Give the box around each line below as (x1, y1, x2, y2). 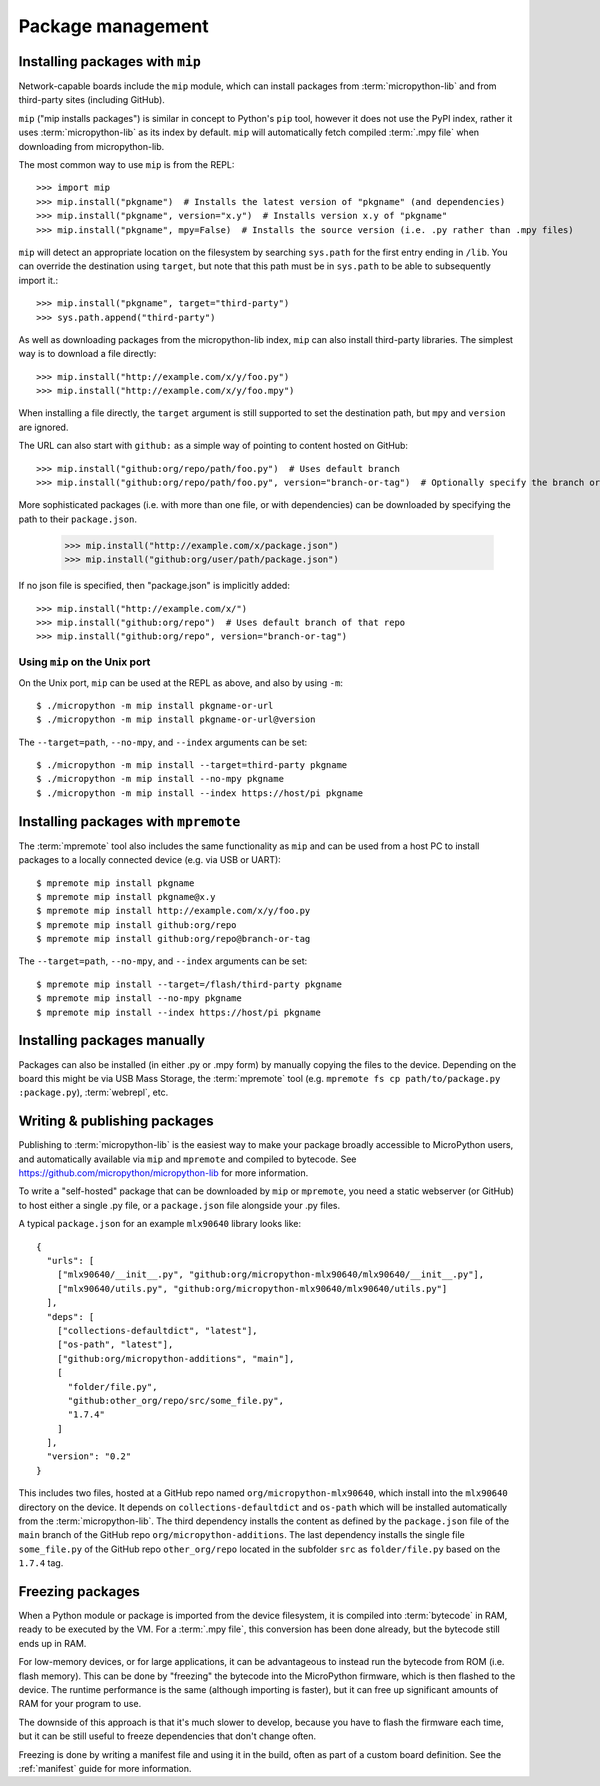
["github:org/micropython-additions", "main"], (56, 1353, 295, 1364)
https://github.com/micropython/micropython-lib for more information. (18, 1167, 309, 1179)
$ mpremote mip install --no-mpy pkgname (36, 993, 242, 1004)
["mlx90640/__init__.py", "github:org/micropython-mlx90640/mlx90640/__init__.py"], (56, 1269, 485, 1280)
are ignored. (18, 421, 69, 433)
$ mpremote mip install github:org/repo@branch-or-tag (36, 933, 311, 945)
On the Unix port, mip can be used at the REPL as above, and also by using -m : (18, 676, 344, 689)
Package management (18, 15, 209, 37)
